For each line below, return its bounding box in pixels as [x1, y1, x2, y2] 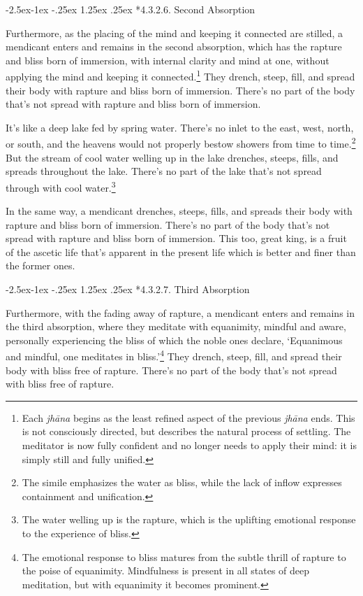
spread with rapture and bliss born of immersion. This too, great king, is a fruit [6, 231, 347, 246]
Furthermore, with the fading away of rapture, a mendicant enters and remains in [6, 305, 355, 320]
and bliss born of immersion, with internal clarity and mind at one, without [6, 52, 329, 67]
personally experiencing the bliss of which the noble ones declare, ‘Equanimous [6, 332, 343, 347]
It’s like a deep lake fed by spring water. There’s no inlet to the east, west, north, [6, 120, 354, 134]
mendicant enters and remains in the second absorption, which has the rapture [6, 39, 342, 54]
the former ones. [6, 258, 75, 273]
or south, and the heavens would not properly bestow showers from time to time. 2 [6, 134, 356, 151]
